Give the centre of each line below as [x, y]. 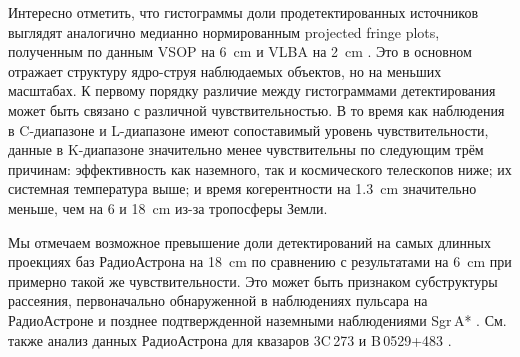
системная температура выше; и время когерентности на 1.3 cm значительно [242, 188]
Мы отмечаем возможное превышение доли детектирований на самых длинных [249, 241]
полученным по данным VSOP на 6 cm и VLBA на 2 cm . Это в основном [240, 51]
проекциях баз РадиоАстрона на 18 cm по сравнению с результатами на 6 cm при [260, 261]
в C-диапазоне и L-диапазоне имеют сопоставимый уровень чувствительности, [248, 129]
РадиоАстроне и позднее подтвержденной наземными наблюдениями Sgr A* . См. [257, 319]
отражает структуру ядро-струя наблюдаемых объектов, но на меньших [225, 70]
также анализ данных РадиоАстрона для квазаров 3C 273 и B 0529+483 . [230, 339]
